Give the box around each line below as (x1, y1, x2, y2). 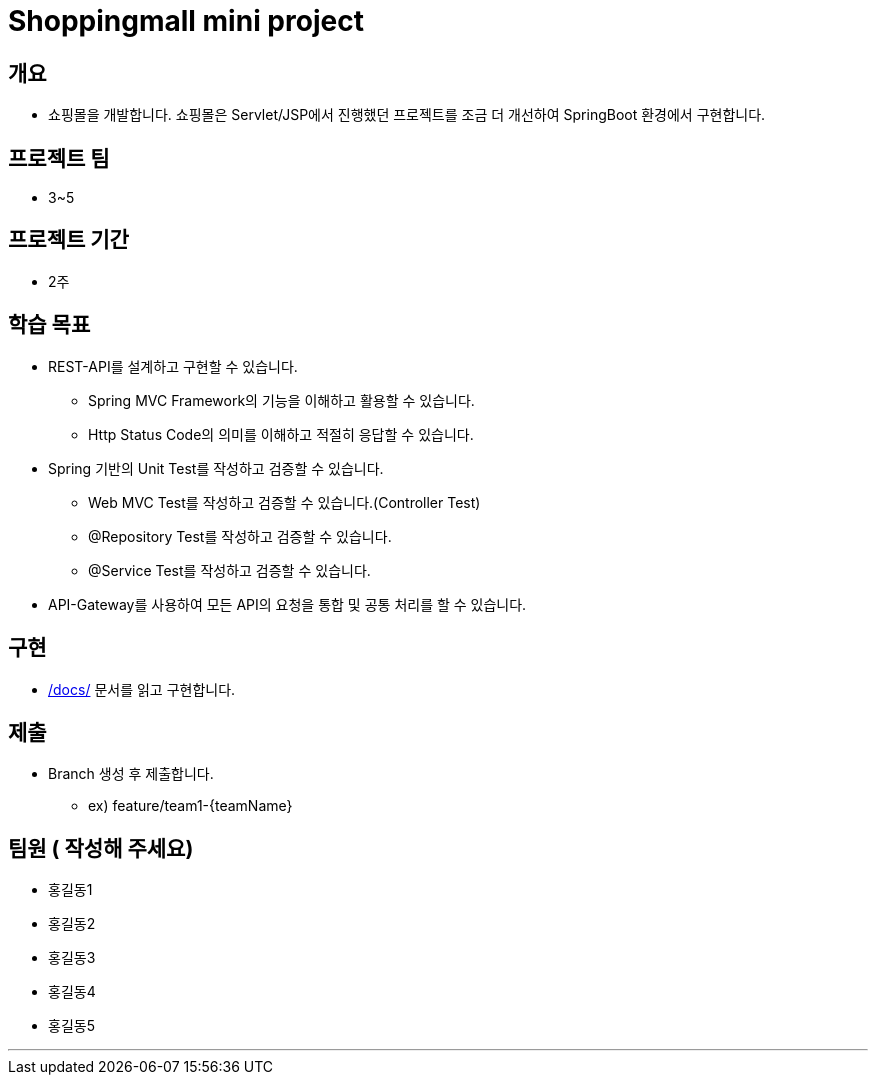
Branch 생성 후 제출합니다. (48, 765, 214, 783)
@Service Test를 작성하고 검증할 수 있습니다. (88, 561, 371, 579)
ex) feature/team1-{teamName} (88, 797, 293, 815)
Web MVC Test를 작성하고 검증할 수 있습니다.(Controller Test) (88, 493, 481, 511)
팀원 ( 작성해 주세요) (8, 835, 194, 861)
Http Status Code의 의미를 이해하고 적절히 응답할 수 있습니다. (88, 425, 474, 443)
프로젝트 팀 (8, 145, 110, 171)
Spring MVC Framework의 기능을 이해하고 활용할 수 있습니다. (88, 391, 475, 409)
